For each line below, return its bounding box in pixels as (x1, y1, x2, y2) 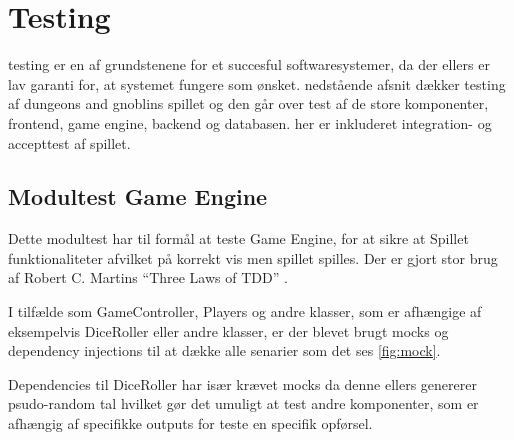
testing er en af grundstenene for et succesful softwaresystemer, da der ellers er (8, 54, 490, 75)
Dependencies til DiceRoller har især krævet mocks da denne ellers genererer (8, 373, 477, 394)
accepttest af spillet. (8, 132, 131, 153)
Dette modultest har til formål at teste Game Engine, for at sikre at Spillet (8, 228, 469, 249)
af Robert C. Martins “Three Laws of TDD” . (8, 267, 288, 288)
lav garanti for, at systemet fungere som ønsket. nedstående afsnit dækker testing (8, 73, 506, 94)
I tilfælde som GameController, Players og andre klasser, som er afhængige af (8, 301, 482, 322)
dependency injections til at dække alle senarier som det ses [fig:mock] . (8, 340, 441, 361)
